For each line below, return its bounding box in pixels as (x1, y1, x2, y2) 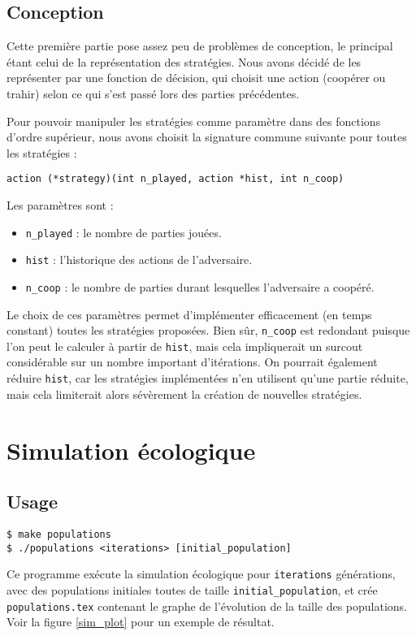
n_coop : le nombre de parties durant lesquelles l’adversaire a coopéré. (25, 278, 375, 295)
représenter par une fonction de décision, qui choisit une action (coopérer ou (6, 69, 386, 86)
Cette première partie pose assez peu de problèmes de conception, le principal (6, 37, 393, 54)
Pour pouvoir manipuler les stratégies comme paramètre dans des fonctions (6, 112, 381, 129)
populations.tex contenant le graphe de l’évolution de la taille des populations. (6, 597, 407, 614)
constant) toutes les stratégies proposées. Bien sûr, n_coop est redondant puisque (6, 322, 410, 339)
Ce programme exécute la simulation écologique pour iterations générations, (6, 565, 396, 582)
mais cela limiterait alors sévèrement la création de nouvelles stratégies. (6, 385, 362, 402)
